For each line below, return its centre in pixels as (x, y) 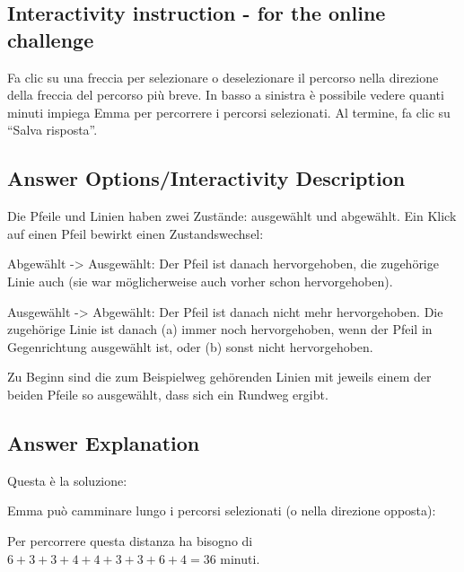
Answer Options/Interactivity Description (206, 178)
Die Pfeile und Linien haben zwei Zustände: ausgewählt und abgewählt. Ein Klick (232, 216)
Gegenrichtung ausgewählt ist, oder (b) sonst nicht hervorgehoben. (190, 346)
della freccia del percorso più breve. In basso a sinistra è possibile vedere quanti (226, 95)
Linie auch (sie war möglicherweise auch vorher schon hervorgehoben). (200, 281)
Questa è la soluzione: (67, 480)
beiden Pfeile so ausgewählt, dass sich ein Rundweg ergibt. (168, 394)
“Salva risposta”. (53, 130)
